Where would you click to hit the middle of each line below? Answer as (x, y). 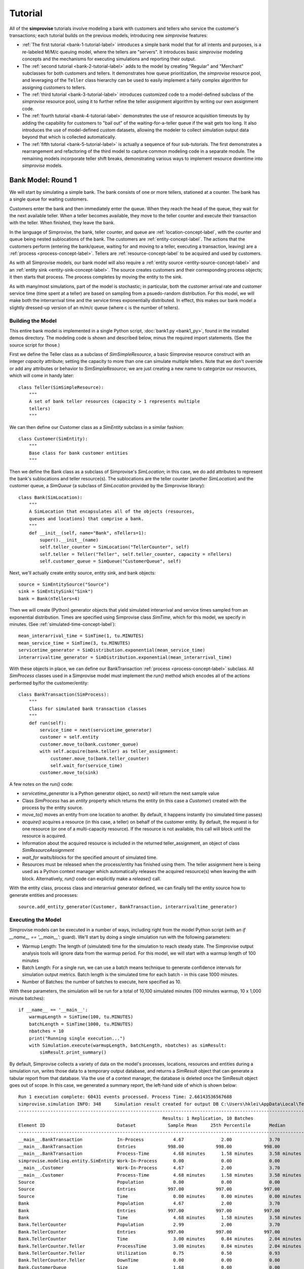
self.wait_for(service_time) (86, 765)
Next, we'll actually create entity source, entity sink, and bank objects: (83, 573)
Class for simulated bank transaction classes (88, 709)
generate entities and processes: (44, 895)
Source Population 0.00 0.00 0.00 (149, 1182)
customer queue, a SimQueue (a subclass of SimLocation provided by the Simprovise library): (107, 486)
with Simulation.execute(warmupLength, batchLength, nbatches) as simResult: (128, 1045)
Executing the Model (35, 920)
